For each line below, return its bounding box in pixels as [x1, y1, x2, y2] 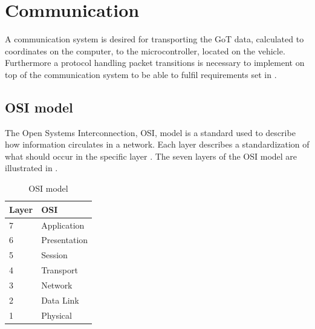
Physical [41, 308, 72, 321]
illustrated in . [5, 161, 58, 174]
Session [41, 249, 68, 261]
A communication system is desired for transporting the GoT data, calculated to [5, 33, 304, 45]
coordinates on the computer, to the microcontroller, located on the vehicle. [5, 44, 285, 57]
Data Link [41, 293, 79, 306]
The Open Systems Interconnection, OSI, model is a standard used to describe [5, 126, 296, 138]
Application [41, 218, 85, 231]
